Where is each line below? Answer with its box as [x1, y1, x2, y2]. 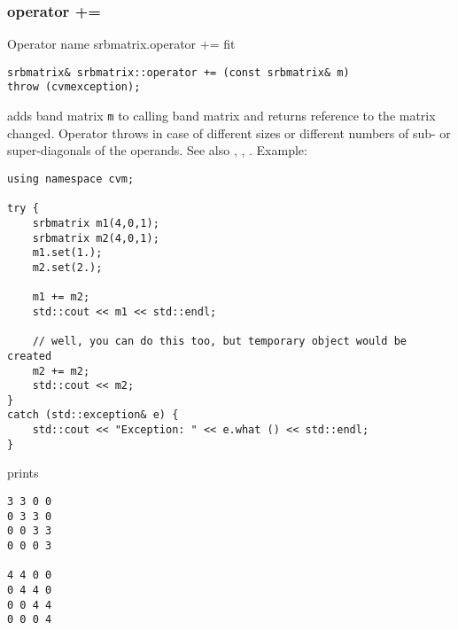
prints [7, 463, 39, 482]
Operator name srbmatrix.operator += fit [7, 35, 236, 53]
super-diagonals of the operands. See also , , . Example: [7, 141, 307, 159]
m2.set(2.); [32, 261, 103, 274]
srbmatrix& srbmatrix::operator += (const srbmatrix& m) [7, 66, 350, 79]
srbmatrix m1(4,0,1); [32, 216, 159, 229]
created [7, 349, 52, 362]
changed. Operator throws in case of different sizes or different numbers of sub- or [7, 123, 451, 142]
